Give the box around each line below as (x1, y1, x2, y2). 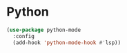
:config (12, 33, 35, 39)
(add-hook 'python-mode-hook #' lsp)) (12, 39, 121, 46)
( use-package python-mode (6, 26, 81, 33)
